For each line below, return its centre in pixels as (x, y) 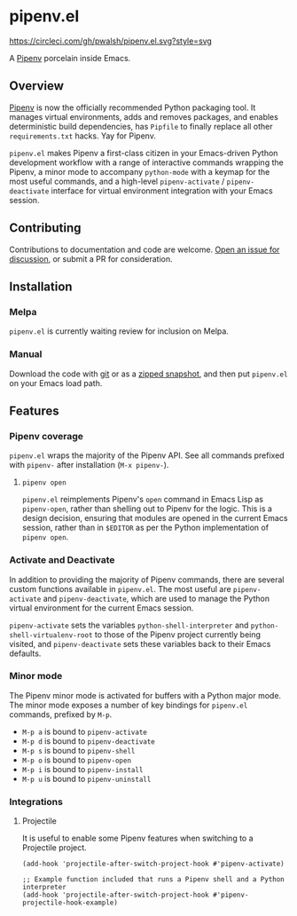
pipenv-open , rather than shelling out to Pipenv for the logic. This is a (147, 509)
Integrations (36, 801)
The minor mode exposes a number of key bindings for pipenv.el (129, 705)
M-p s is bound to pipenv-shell (78, 750)
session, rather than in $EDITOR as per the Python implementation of (145, 528)
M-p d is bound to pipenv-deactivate (88, 741)
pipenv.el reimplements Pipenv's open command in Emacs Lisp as (143, 500)
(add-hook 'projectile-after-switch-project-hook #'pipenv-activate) (153, 864)
